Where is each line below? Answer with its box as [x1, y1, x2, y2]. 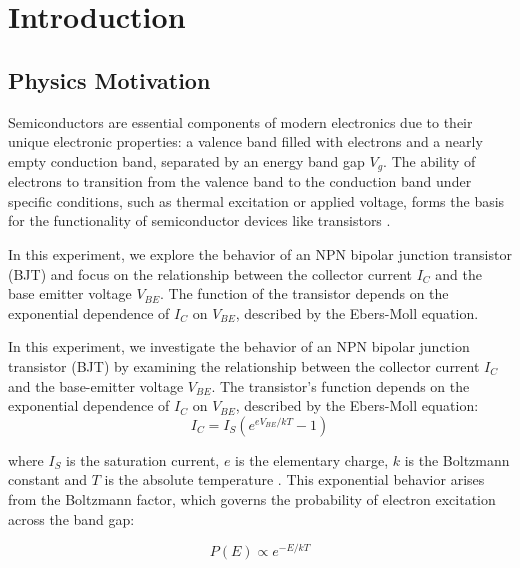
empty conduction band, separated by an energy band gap [8, 150, 365, 171]
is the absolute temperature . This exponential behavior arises [104, 469, 485, 490]
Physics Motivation [8, 64, 211, 95]
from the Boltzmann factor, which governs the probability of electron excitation [8, 488, 496, 509]
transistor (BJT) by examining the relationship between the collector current [8, 355, 480, 376]
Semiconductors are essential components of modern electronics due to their [8, 111, 473, 132]
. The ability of [383, 150, 476, 171]
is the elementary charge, [235, 449, 389, 470]
